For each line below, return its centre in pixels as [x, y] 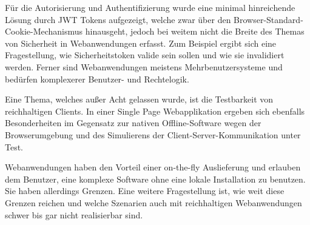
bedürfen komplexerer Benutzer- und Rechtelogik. [97, 79]
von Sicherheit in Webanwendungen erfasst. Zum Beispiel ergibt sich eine [141, 43]
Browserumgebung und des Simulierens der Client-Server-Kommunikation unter [153, 134]
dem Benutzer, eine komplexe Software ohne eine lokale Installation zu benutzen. [155, 179]
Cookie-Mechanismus [44, 31]
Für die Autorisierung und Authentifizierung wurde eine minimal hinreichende [150, 7]
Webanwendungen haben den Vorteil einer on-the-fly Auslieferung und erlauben [153, 167]
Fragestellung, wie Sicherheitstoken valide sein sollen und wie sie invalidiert [145, 55]
